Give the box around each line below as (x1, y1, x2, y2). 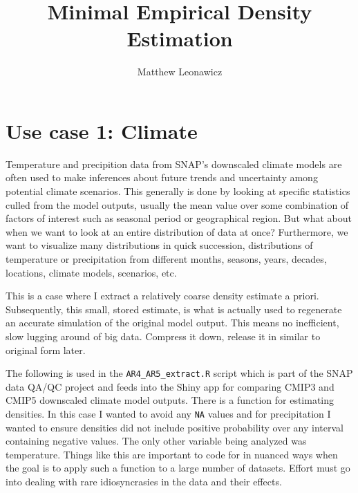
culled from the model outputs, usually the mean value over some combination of (6, 197, 349, 212)
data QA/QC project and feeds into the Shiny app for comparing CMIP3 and (6, 379, 335, 393)
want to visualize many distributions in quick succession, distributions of (6, 238, 313, 252)
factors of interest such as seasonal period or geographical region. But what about (6, 211, 352, 225)
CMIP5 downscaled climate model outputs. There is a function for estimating (6, 393, 335, 407)
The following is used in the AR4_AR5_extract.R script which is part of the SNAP (6, 366, 353, 380)
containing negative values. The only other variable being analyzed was (6, 434, 307, 448)
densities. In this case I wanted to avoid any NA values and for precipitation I (6, 407, 331, 420)
